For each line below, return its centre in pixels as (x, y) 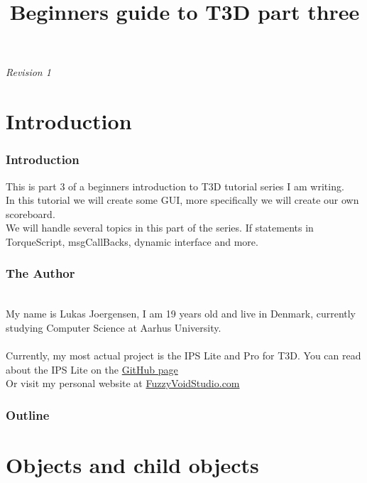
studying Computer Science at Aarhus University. (114, 327)
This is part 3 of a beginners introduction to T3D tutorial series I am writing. (175, 186)
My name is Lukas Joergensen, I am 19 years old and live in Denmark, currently (181, 314)
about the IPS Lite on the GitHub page (92, 369)
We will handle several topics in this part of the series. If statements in (160, 228)
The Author (40, 273)
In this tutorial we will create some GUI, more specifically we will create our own (182, 200)
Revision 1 (28, 72)
